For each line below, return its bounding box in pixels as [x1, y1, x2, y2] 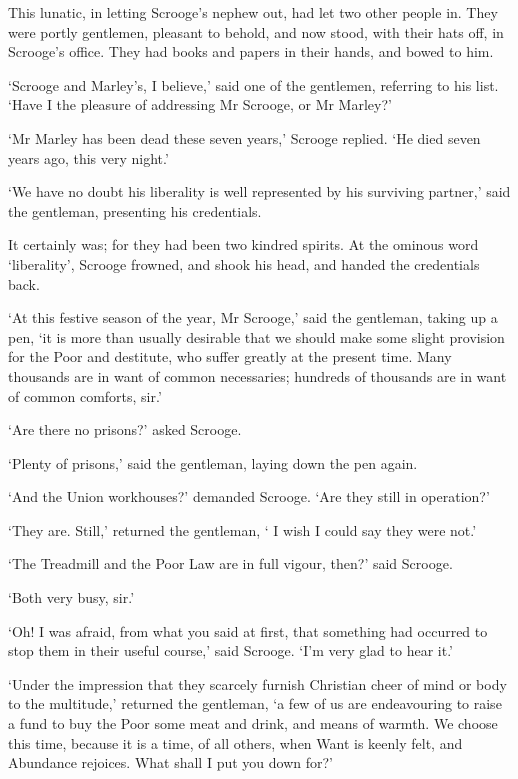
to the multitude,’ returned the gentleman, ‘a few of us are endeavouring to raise [8, 693, 502, 714]
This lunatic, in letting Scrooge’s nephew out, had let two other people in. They [8, 2, 498, 22]
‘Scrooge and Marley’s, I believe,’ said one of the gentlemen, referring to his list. [8, 74, 499, 95]
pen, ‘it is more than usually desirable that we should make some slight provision [8, 326, 505, 347]
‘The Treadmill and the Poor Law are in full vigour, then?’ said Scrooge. [8, 553, 453, 574]
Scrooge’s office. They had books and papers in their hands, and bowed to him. [8, 41, 494, 62]
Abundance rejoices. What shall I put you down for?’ [8, 752, 333, 773]
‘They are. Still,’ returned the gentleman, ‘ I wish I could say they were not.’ [8, 519, 477, 540]
